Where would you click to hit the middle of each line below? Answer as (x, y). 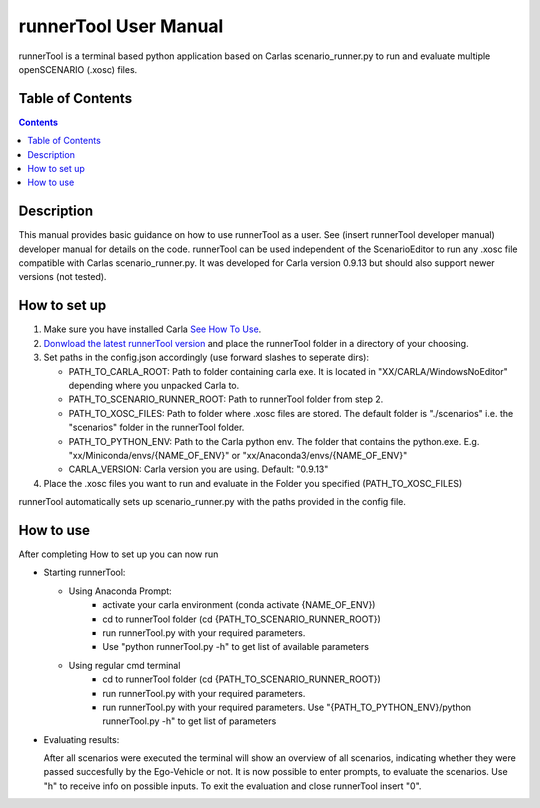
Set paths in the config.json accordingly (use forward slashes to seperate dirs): (206, 357)
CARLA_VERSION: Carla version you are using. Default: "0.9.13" (198, 469)
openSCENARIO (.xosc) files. (78, 69)
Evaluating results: (81, 739)
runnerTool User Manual (121, 26)
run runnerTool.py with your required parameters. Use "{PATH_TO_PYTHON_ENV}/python (287, 707)
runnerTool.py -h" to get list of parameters (189, 721)
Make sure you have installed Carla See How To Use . (152, 329)
